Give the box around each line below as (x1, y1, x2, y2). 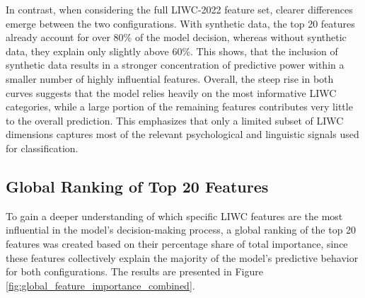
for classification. (6, 140, 79, 155)
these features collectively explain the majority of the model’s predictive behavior (6, 250, 359, 265)
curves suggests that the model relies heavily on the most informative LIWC (6, 85, 337, 100)
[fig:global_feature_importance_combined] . (6, 277, 195, 292)
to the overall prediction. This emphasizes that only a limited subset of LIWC (6, 113, 344, 127)
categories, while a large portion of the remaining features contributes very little (6, 99, 353, 114)
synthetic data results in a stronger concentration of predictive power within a (6, 57, 344, 72)
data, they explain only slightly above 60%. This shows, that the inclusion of (6, 43, 338, 58)
